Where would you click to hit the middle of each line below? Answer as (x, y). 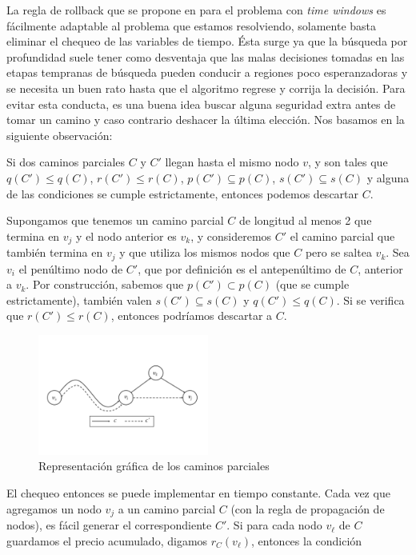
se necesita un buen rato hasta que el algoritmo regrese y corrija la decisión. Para (206, 88)
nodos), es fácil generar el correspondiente (109, 525)
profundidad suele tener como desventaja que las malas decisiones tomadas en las (206, 56)
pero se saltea (338, 252)
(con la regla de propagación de (308, 508)
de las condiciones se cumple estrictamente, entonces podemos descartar (183, 193)
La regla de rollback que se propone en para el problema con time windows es (196, 10)
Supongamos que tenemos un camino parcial (115, 220)
